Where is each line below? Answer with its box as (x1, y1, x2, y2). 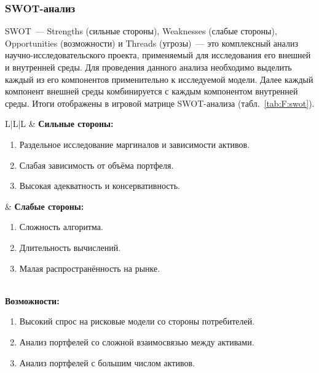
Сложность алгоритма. (19, 220, 103, 233)
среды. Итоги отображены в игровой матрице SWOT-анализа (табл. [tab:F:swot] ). (5, 96, 315, 109)
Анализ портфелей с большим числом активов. (19, 356, 195, 369)
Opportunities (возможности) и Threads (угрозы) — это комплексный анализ (5, 36, 298, 49)
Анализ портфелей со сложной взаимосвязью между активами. (19, 335, 254, 348)
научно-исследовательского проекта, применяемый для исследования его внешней (5, 48, 311, 61)
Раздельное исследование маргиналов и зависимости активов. (19, 137, 250, 150)
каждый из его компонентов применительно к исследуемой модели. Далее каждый (5, 72, 313, 85)
